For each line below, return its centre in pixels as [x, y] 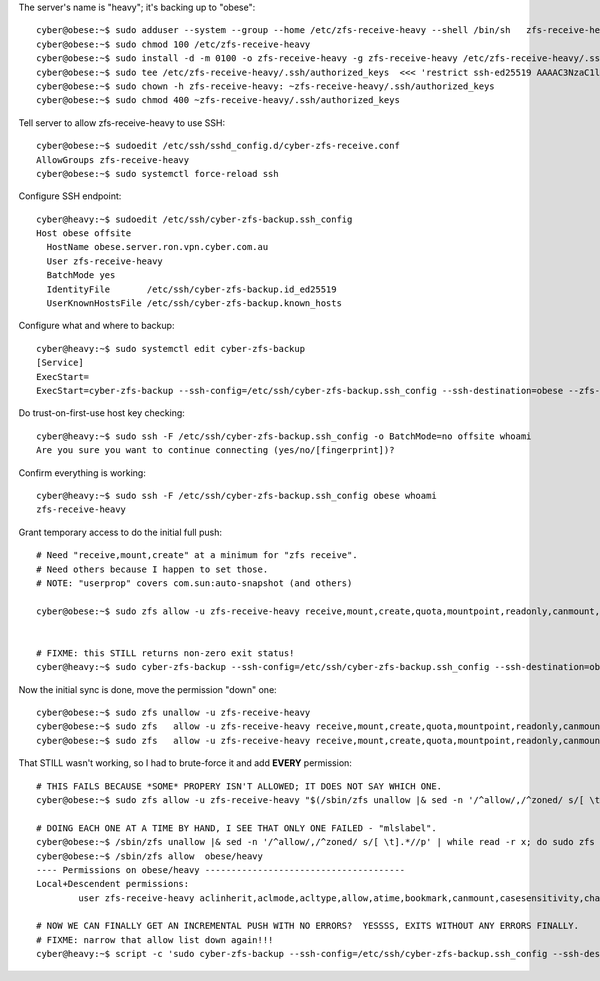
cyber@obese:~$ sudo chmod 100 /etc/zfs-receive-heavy [173, 44]
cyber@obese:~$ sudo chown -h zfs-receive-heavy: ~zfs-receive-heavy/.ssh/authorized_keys [265, 86]
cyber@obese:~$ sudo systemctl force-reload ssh [157, 173]
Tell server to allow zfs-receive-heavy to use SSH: [122, 122]
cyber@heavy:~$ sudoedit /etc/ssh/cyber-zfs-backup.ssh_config [194, 219]
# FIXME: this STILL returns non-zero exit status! [165, 653]
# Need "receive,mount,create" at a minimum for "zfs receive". [197, 555]
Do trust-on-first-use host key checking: [101, 413]
